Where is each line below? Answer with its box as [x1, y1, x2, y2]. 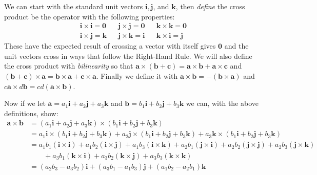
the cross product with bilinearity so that [4, 60, 133, 71]
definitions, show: [4, 107, 58, 118]
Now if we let [4, 98, 46, 108]
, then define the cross [175, 1, 245, 11]
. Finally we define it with [96, 71, 178, 81]
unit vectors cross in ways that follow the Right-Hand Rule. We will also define [4, 50, 252, 61]
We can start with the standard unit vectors [4, 1, 143, 11]
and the [224, 40, 249, 51]
